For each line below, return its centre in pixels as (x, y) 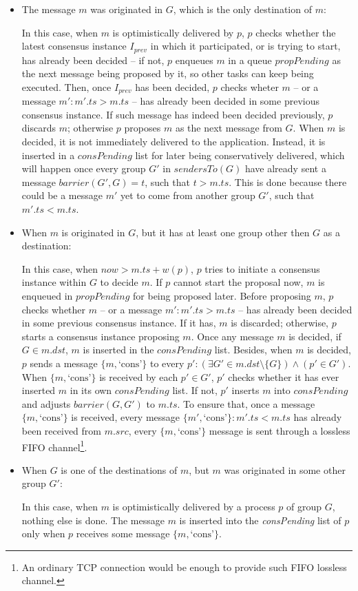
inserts (245, 390)
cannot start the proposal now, (239, 282)
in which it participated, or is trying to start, (245, 46)
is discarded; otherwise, (280, 323)
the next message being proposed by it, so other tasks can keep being (168, 73)
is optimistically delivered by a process (194, 506)
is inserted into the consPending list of (260, 520)
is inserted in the (118, 350)
